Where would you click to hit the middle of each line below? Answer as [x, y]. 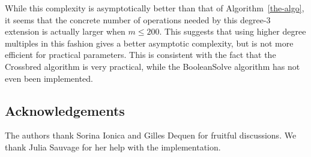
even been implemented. [49, 78]
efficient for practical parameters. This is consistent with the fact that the [140, 55]
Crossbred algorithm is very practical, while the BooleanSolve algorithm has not [152, 66]
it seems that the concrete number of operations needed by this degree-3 [138, 19]
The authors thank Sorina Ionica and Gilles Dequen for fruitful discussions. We [151, 135]
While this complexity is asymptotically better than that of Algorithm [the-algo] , [155, 8]
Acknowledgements [65, 110]
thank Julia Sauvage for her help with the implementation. [113, 147]
